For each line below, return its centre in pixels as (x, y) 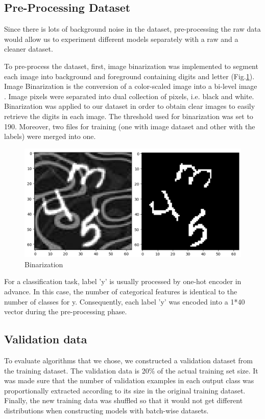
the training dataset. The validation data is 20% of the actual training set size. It (131, 370)
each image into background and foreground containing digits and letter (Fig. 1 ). (129, 76)
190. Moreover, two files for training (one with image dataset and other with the (130, 126)
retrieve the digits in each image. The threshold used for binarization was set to (129, 116)
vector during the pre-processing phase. (66, 311)
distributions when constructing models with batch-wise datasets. (106, 410)
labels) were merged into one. (50, 136)
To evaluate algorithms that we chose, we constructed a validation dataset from (128, 360)
